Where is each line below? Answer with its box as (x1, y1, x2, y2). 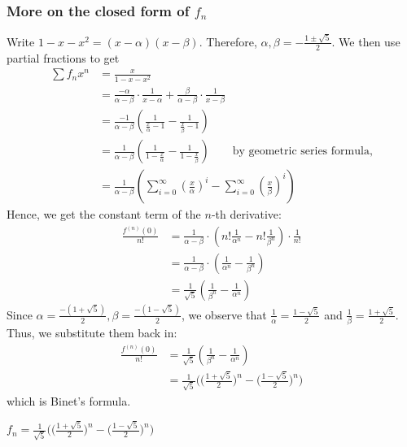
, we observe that (181, 306, 267, 323)
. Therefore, (199, 33, 257, 50)
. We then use (331, 33, 400, 50)
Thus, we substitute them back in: (7, 324, 177, 341)
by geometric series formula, (232, 145, 373, 158)
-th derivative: (211, 206, 282, 223)
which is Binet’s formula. (7, 393, 131, 410)
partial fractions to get (7, 49, 120, 66)
